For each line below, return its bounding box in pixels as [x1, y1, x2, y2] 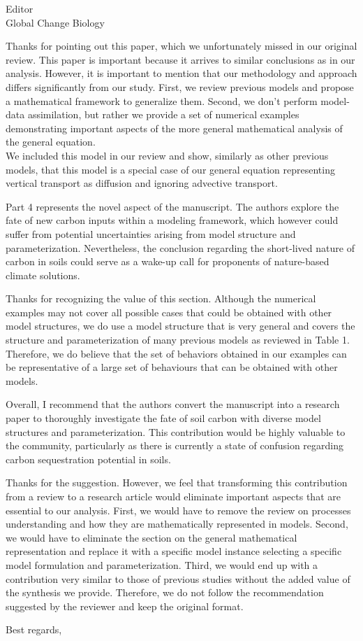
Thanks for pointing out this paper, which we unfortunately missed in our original [6, 38, 357, 53]
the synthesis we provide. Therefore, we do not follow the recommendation [6, 585, 324, 600]
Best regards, [6, 622, 62, 637]
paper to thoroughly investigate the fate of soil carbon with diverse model [6, 411, 321, 425]
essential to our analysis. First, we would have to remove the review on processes [6, 502, 351, 517]
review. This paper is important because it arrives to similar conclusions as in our [6, 52, 355, 66]
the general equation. [6, 134, 96, 149]
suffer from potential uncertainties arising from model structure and [6, 226, 296, 241]
